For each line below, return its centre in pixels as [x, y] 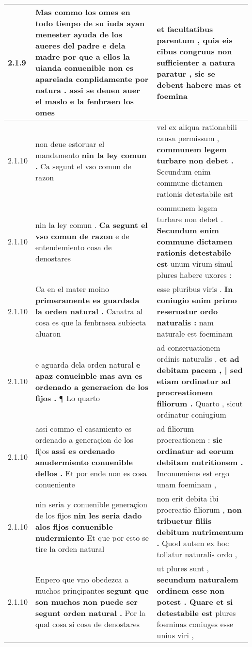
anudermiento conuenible [84, 462]
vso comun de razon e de [82, 236]
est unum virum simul [195, 264]
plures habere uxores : [194, 275]
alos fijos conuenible [74, 526]
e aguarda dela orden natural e [88, 364]
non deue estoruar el [70, 144]
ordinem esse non [190, 590]
